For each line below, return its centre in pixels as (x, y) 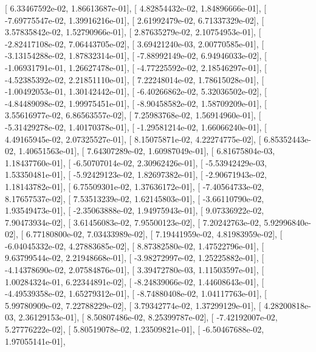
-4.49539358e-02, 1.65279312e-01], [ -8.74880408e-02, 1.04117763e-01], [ (136, 293)
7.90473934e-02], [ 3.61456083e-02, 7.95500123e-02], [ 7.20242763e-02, (133, 222)
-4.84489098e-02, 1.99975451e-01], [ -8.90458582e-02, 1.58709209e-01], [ (136, 103)
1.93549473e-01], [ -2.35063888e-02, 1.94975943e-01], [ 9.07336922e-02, (135, 210)
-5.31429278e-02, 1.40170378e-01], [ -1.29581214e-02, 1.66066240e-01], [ (136, 127)
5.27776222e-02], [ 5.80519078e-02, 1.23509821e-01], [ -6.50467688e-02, (135, 329)
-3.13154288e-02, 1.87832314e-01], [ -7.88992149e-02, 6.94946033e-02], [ (136, 56)
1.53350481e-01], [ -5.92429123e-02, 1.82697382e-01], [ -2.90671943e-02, (136, 174)
